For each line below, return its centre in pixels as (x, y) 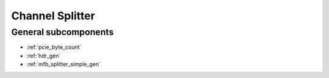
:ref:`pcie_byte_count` (54, 47)
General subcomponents (62, 32)
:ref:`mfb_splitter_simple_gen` (64, 64)
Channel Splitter (53, 16)
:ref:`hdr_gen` (44, 56)
